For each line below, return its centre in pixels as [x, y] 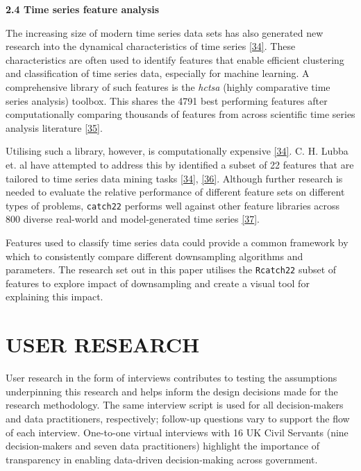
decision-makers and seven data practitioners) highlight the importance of [162, 446]
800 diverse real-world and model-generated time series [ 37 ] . [133, 219]
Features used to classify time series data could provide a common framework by [177, 242]
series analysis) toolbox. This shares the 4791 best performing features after [167, 100]
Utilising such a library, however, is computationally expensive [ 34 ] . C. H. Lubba [177, 151]
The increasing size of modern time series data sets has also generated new [165, 32]
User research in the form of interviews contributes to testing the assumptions [171, 378]
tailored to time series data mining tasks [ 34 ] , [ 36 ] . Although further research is [174, 178]
